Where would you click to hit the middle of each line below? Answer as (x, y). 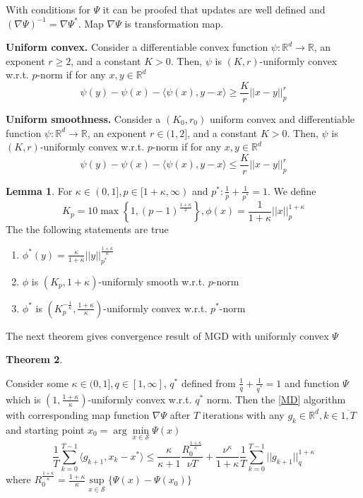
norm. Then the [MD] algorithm (276, 399)
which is (23, 399)
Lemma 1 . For (39, 190)
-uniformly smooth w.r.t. (152, 281)
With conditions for (48, 9)
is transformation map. (174, 23)
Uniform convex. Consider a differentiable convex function (137, 47)
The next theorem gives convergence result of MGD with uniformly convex (167, 335)
